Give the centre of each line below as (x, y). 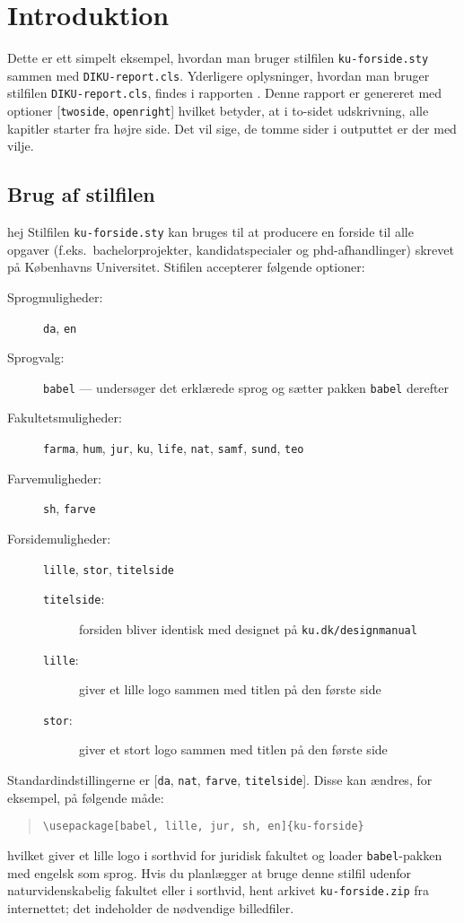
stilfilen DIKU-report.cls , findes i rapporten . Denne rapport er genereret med (225, 93)
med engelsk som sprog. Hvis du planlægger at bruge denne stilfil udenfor (210, 872)
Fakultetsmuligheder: (65, 418)
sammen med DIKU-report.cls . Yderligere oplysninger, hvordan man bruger (219, 75)
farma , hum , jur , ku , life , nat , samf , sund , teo (174, 448)
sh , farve (70, 508)
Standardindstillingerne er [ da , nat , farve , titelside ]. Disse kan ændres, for (220, 780)
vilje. (21, 146)
